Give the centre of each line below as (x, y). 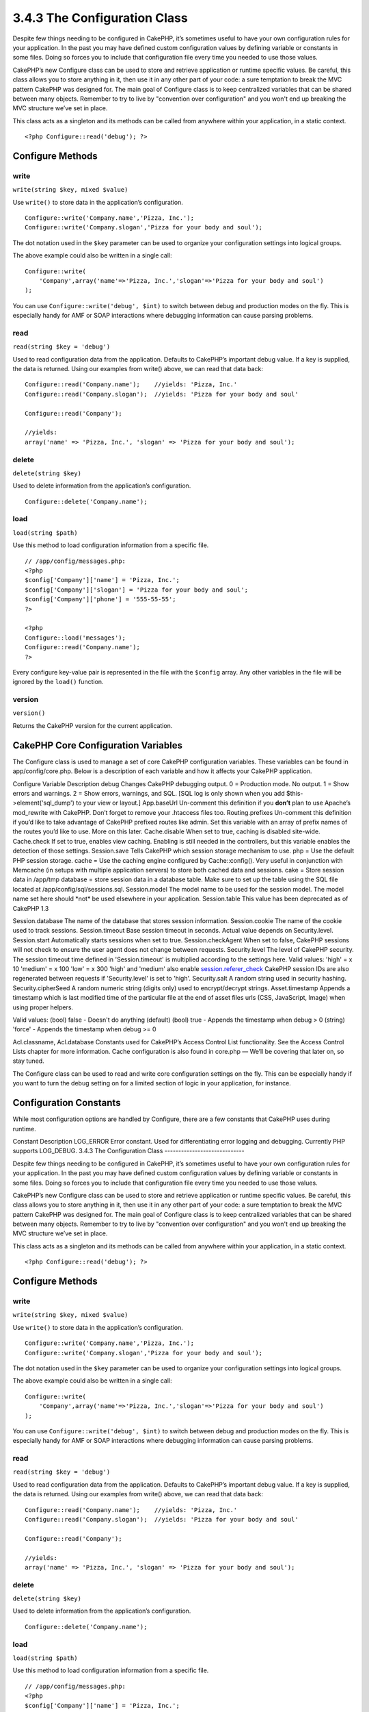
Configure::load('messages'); (76, 638)
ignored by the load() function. (58, 682)
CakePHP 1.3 (31, 908)
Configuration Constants (67, 1103)
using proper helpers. (43, 1007)
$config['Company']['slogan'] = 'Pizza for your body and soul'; (137, 590)
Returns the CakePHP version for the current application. (93, 725)
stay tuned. (28, 1061)
